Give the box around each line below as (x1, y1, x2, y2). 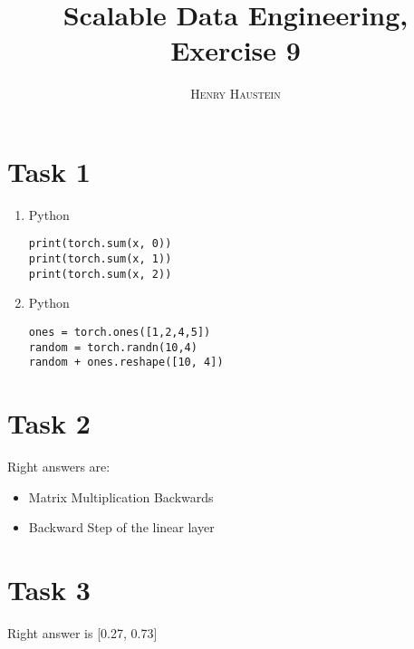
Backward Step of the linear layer (28, 518, 215, 537)
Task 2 (7, 405, 91, 442)
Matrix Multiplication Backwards (28, 487, 214, 506)
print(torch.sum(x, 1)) (28, 253, 172, 266)
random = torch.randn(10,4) (28, 340, 197, 354)
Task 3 (7, 571, 91, 608)
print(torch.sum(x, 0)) (28, 237, 172, 251)
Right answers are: (7, 457, 111, 476)
